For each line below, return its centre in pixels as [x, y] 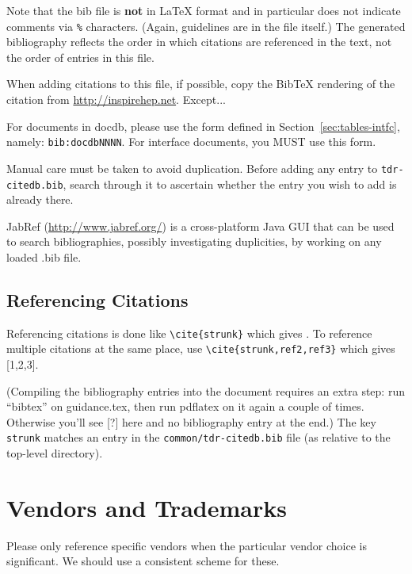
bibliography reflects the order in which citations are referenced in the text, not [199, 42]
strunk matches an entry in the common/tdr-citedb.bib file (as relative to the [198, 437]
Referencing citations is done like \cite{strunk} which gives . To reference [189, 333]
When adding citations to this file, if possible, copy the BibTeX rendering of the [201, 84]
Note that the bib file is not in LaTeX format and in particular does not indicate [204, 10]
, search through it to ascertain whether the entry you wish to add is [230, 184]
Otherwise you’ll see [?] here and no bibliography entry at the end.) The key [191, 421]
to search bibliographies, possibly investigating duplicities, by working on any [194, 241]
